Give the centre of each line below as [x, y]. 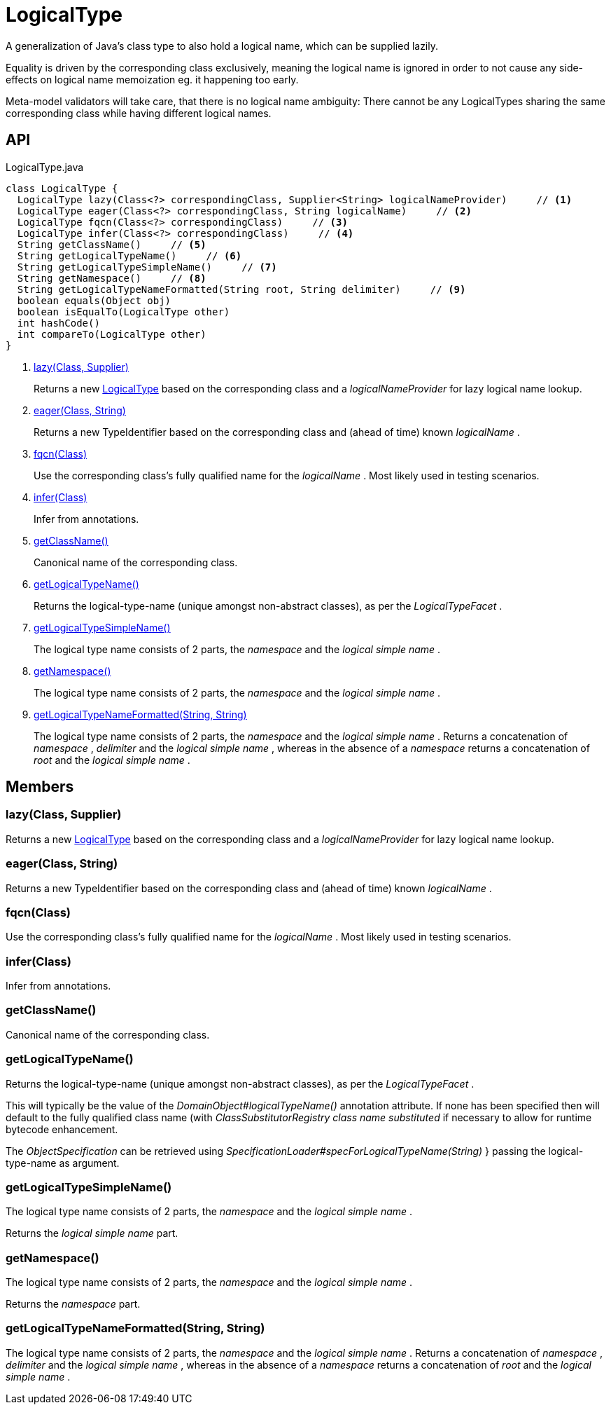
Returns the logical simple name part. [92, 1233]
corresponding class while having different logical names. [139, 113]
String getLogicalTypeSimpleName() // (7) [147, 267]
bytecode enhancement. [62, 1129]
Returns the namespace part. [73, 1304]
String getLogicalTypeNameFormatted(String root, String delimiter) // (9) [241, 289]
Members [40, 787]
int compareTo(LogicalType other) [112, 334]
